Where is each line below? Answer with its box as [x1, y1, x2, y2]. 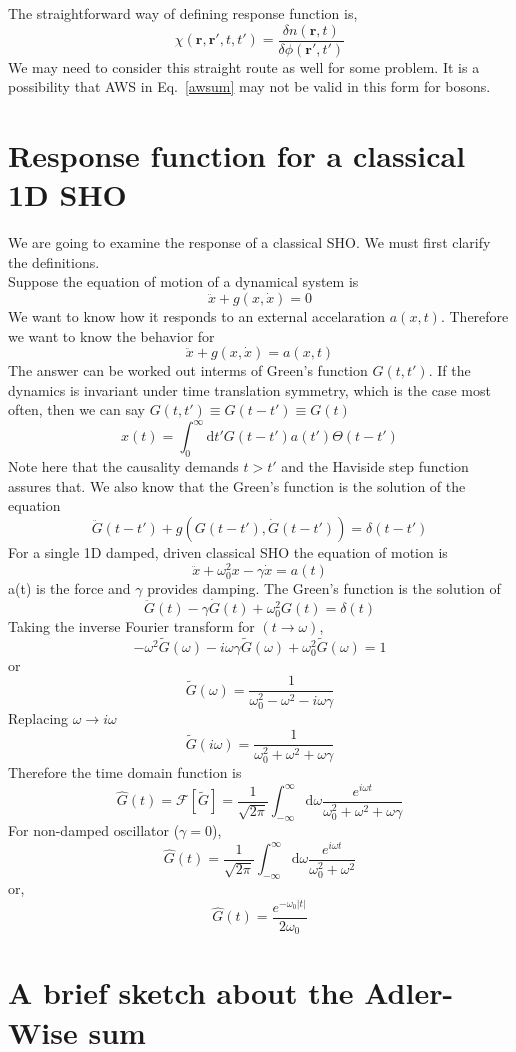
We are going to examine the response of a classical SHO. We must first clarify [8, 232, 491, 253]
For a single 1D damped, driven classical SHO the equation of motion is [8, 541, 448, 562]
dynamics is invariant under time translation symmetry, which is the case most [8, 379, 491, 400]
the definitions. [8, 251, 100, 272]
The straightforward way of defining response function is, [8, 3, 358, 23]
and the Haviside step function [281, 456, 469, 477]
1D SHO [8, 174, 127, 215]
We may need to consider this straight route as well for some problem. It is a [8, 56, 480, 77]
